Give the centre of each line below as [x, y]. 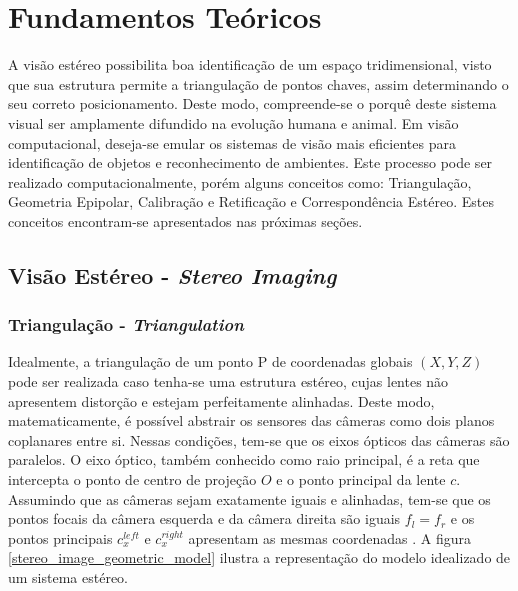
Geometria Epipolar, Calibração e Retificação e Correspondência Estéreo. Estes [251, 201]
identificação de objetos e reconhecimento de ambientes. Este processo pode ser [250, 162]
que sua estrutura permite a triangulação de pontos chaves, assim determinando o [258, 83]
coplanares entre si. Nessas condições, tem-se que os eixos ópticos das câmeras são [259, 439]
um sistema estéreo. [68, 577]
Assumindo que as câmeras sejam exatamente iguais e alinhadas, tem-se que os [249, 498]
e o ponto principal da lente [361, 479]
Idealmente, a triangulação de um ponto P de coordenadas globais [210, 361]
